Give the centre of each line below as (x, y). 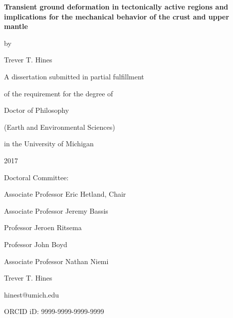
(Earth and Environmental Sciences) (60, 127)
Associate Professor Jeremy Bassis (56, 210)
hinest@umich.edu (32, 294)
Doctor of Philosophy (37, 110)
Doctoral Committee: (36, 177)
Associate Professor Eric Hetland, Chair (65, 194)
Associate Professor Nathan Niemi (56, 261)
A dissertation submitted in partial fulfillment (74, 76)
